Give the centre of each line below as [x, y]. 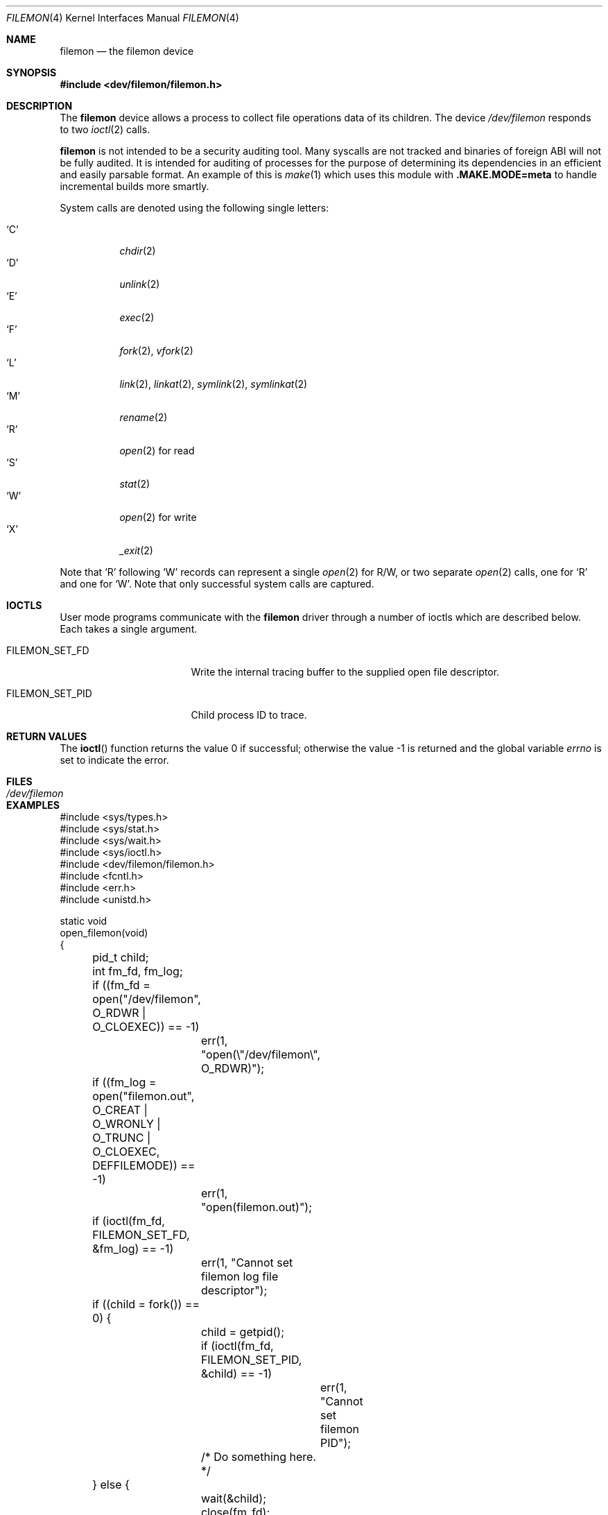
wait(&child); [234, 1498]
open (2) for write [158, 517]
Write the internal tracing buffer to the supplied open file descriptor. [345, 672]
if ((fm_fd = [121, 985]
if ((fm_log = [124, 1082]
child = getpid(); [242, 1332]
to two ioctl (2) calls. [105, 129]
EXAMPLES [33, 805]
